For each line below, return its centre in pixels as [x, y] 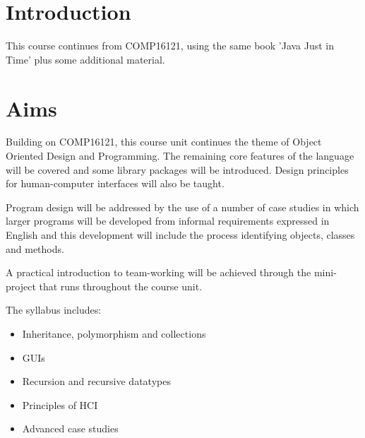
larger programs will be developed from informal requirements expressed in [168, 221]
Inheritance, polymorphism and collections [114, 333]
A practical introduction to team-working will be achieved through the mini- [171, 272]
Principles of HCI [60, 404]
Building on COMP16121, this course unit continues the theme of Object [164, 142]
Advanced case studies [70, 428]
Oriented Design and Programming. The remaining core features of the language [180, 156]
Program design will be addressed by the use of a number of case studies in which [182, 207]
